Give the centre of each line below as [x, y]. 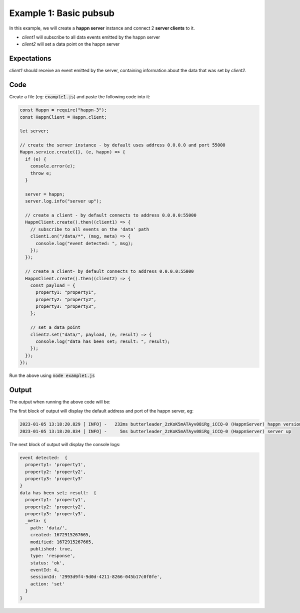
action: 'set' [47, 584]
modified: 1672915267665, [62, 542]
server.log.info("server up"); [63, 201]
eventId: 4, [45, 570]
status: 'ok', [47, 563]
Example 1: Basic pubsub [62, 13]
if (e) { [36, 159]
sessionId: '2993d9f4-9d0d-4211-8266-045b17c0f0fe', [96, 577]
